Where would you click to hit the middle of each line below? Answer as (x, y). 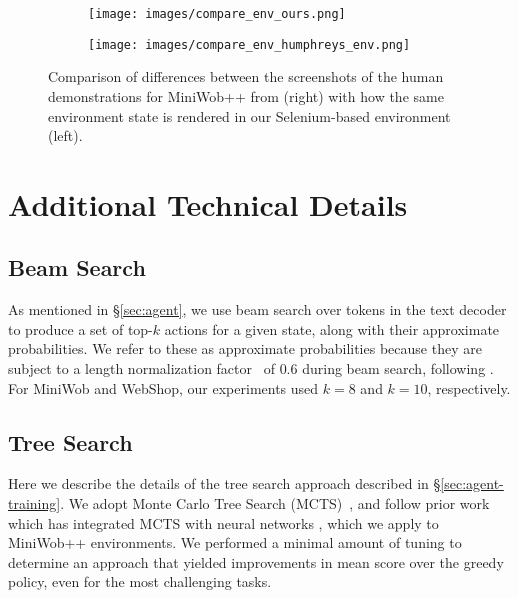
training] (34, 503)
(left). (65, 135)
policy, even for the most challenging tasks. (140, 581)
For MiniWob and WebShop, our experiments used (163, 387)
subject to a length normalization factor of (141, 368)
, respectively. (469, 387)
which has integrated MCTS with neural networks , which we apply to (223, 522)
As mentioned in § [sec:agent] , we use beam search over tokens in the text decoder (257, 309)
